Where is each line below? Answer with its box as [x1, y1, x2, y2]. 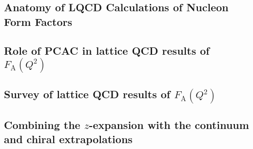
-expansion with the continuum [89, 117, 249, 132]
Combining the [4, 117, 80, 132]
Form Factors [4, 14, 72, 29]
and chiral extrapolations [4, 131, 133, 147]
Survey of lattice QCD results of [4, 86, 171, 102]
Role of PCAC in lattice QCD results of [4, 43, 210, 58]
